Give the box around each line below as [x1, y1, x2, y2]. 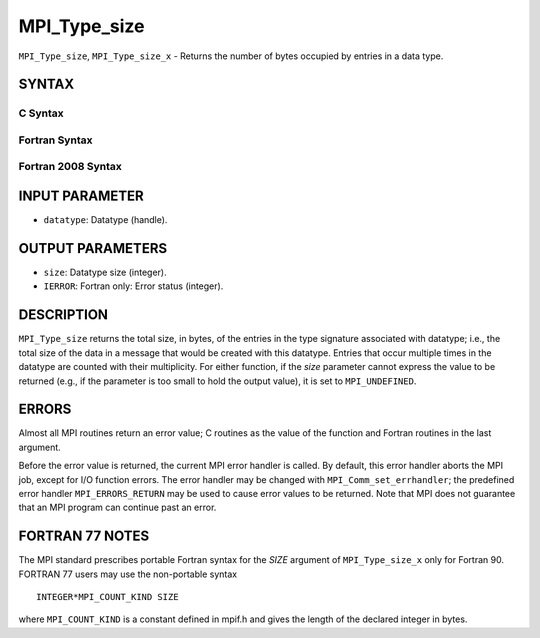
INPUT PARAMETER [18, 188, 144, 205]
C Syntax [18, 106, 64, 120]
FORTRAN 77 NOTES [18, 528, 150, 545]
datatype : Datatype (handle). [43, 214, 168, 226]
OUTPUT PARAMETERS [18, 240, 168, 257]
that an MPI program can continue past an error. [18, 501, 217, 514]
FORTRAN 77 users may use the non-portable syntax [18, 568, 238, 580]
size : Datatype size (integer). [43, 266, 167, 279]
